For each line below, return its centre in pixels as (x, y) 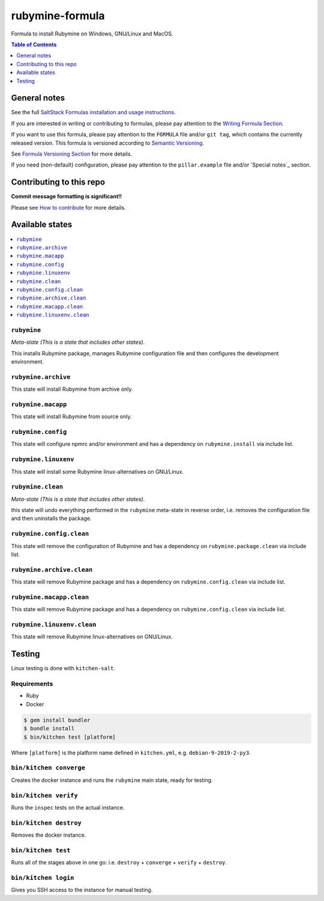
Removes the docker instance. (49, 835)
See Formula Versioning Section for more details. (71, 154)
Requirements (32, 684)
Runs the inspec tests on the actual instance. (68, 807)
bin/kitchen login (43, 878)
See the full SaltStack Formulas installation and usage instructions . (94, 112)
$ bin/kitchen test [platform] (70, 737)
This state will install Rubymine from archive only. (72, 389)
